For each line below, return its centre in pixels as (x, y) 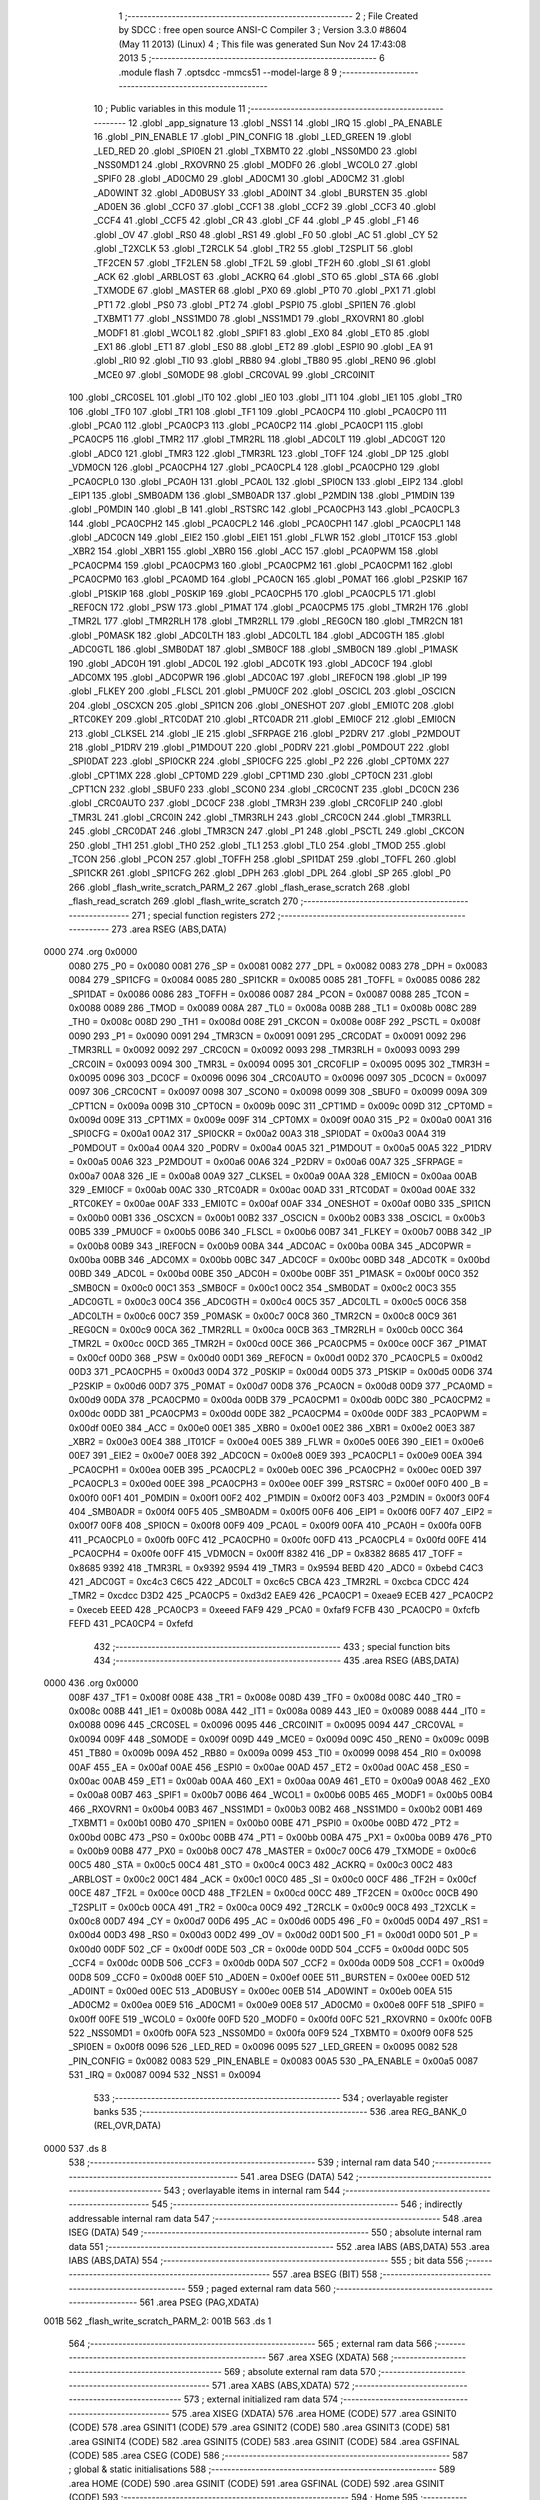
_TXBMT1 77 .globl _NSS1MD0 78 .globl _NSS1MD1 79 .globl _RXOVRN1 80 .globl (259, 319)
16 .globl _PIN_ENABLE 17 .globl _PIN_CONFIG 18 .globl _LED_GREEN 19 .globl (252, 137)
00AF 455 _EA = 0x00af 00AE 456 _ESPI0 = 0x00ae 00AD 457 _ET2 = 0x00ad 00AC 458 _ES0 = (269, 1767)
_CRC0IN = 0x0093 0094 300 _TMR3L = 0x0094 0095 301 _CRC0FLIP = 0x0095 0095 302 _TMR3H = (279, 1064)
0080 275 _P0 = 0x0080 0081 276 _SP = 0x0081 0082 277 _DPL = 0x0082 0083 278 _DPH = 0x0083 (278, 966)
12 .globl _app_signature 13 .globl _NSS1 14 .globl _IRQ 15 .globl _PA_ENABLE (285, 122)
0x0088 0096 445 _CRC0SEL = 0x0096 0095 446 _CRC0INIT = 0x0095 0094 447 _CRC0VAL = (266, 1725)
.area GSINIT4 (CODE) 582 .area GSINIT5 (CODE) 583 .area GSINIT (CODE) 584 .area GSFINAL (264, 2441)
